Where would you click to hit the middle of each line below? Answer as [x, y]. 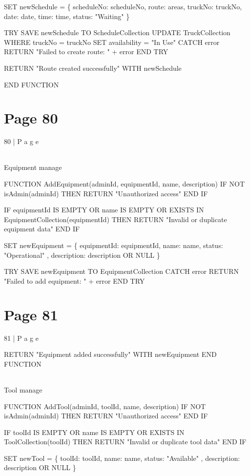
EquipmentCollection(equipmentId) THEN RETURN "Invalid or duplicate [115, 219]
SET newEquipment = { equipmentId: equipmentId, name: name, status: [114, 245]
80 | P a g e [21, 141]
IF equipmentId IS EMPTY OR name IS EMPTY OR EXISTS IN [104, 210]
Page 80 [31, 118]
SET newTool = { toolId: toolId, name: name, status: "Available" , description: [122, 458]
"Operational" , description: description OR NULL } [82, 255]
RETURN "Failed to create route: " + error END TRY [86, 52]
